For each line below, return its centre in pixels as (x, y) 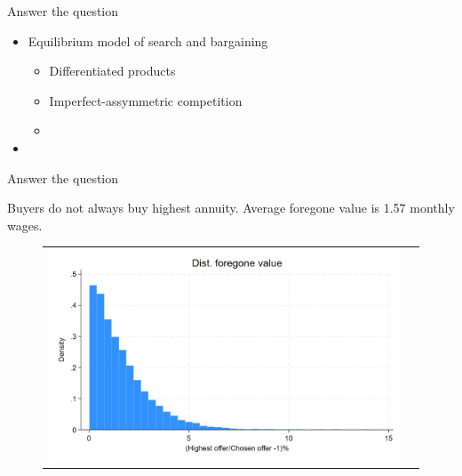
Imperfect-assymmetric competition (146, 100)
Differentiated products (112, 71)
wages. (25, 225)
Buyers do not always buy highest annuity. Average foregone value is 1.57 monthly (231, 208)
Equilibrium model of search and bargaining (148, 40)
